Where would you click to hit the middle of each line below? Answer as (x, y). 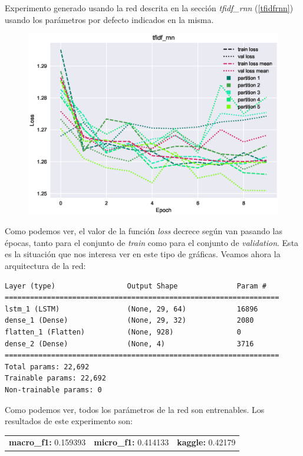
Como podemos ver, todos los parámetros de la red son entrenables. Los (135, 409)
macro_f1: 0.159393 (47, 442)
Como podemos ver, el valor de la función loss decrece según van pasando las (144, 231)
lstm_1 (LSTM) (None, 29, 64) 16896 (131, 309)
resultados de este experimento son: (69, 421)
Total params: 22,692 (47, 367)
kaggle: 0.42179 (206, 442)
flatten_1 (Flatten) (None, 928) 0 (123, 332)
